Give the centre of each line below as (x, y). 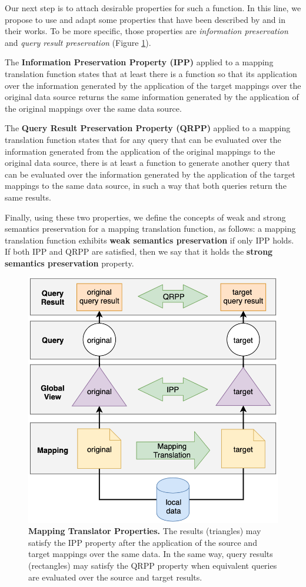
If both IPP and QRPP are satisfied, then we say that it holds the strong (139, 251)
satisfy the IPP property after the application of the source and (143, 542)
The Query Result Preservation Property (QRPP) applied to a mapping (148, 128)
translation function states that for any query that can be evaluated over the (143, 139)
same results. (28, 197)
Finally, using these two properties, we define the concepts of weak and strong (145, 217)
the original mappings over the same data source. (93, 108)
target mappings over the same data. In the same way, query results (151, 554)
